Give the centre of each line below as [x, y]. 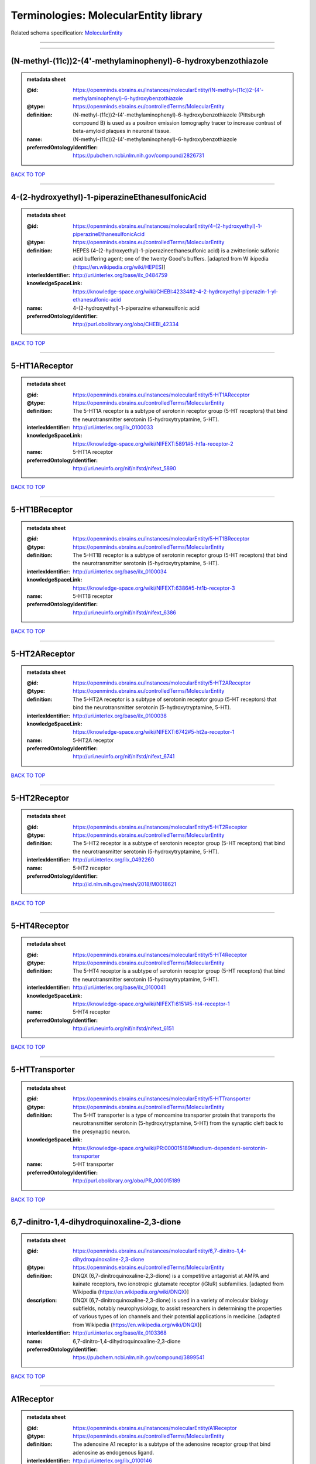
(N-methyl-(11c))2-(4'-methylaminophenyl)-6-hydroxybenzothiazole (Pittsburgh [169, 115]
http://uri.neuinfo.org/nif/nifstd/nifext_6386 [125, 613]
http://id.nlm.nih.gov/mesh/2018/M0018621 [125, 884]
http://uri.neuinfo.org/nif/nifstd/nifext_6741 [124, 757]
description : [42, 1300]
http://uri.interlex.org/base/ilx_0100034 [120, 572]
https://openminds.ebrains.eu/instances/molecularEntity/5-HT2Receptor [160, 827]
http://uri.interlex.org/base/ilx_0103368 [120, 1333]
